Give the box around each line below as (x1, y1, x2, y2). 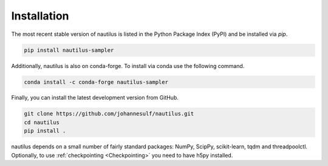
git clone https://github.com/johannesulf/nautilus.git (24, 110, 194, 117)
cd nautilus (24, 119, 60, 126)
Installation (11, 9, 69, 22)
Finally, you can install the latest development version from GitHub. (11, 94, 179, 102)
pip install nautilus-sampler (24, 46, 114, 54)
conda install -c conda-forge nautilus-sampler (24, 78, 168, 85)
